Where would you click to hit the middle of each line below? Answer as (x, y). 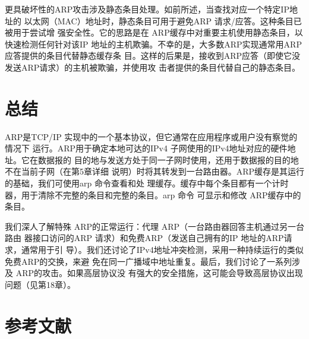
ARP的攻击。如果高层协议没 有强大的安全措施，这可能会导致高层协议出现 (159, 273)
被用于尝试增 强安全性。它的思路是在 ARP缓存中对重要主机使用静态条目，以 (154, 32)
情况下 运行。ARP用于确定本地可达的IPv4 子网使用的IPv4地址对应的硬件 (146, 148)
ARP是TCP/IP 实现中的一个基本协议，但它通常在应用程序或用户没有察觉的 (151, 136)
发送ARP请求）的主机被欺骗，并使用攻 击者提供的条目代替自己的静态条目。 (152, 67)
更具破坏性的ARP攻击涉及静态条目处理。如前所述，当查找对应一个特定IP (147, 9)
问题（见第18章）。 (40, 284)
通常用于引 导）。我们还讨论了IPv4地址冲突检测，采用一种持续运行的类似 (162, 250)
